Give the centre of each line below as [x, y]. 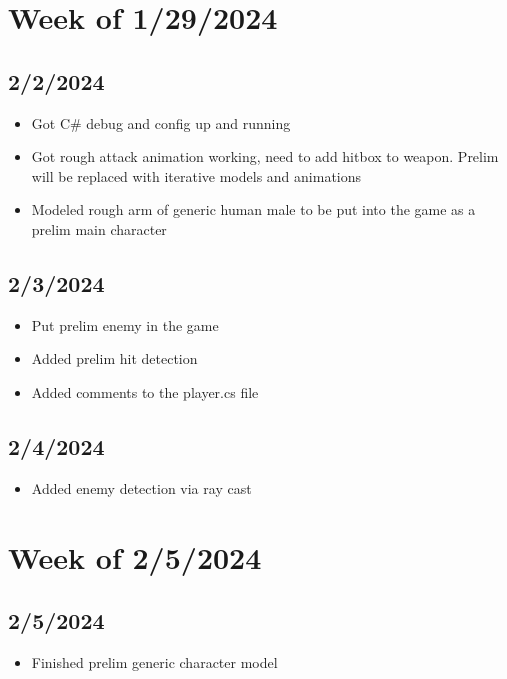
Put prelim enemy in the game [125, 324]
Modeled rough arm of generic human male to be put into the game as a [253, 209]
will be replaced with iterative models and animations [196, 175]
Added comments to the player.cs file [145, 391]
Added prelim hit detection [114, 358]
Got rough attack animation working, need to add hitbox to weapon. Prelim [265, 156]
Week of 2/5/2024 [135, 556]
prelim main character [99, 228]
